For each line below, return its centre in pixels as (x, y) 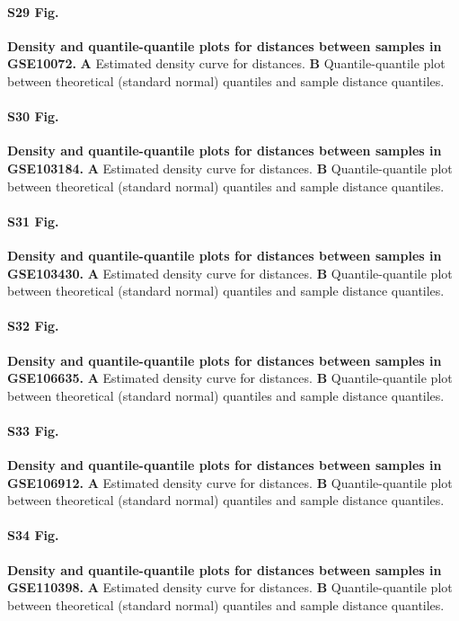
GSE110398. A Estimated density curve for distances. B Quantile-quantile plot (230, 587)
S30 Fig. (33, 116)
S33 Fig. (33, 430)
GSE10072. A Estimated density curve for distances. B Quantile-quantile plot (226, 63)
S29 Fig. (33, 11)
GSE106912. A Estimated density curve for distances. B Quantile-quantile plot (230, 482)
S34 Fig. (33, 535)
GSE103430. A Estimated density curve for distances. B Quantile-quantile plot (230, 273)
